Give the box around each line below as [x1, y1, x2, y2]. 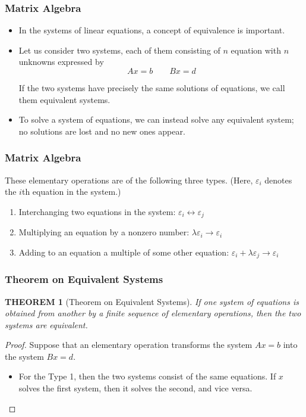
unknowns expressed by [18, 55, 104, 68]
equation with [231, 43, 281, 56]
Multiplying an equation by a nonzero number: [18, 226, 190, 238]
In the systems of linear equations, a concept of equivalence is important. [18, 24, 285, 36]
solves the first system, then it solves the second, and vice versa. [18, 382, 253, 394]
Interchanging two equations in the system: [18, 205, 176, 217]
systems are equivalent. [5, 318, 88, 331]
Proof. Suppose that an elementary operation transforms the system [5, 338, 253, 351]
